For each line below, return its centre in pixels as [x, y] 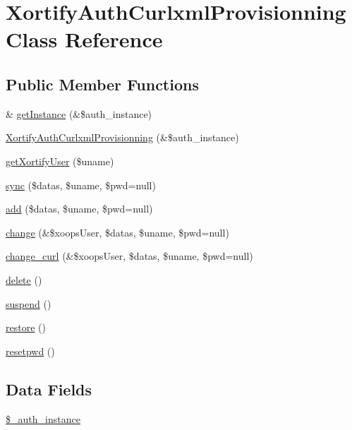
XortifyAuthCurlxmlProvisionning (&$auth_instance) [122, 137]
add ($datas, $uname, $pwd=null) [79, 209]
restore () [26, 327]
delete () [24, 279]
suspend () [29, 303]
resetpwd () [30, 351]
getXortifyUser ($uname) [60, 161]
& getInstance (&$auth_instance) [79, 113]
